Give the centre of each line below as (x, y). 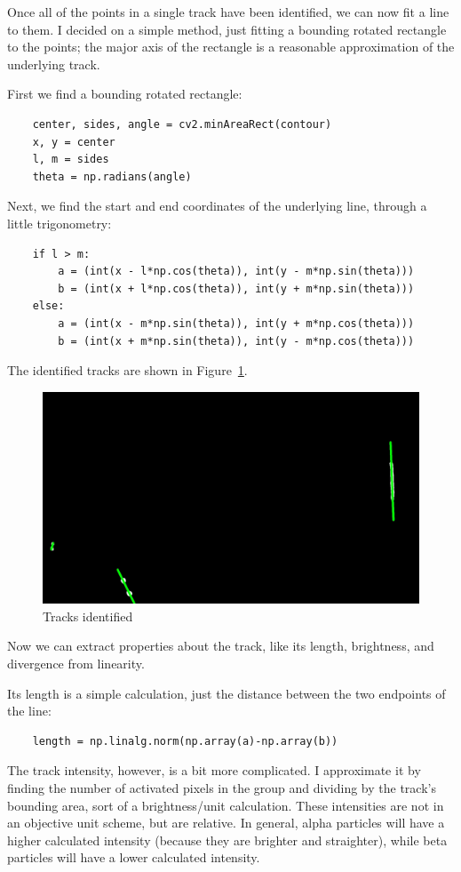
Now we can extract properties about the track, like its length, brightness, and (221, 646)
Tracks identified (88, 616)
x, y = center (74, 142)
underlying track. (54, 64)
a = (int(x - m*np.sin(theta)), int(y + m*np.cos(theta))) (236, 323)
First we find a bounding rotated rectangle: (125, 94)
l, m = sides (71, 160)
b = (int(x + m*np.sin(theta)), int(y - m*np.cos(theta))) (236, 341)
